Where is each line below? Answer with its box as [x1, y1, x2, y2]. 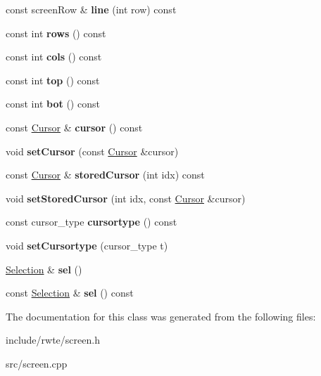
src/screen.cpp [6, 356, 68, 370]
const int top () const [6, 72, 100, 87]
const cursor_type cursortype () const [6, 214, 177, 229]
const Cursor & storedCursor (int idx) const [6, 167, 205, 182]
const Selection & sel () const [6, 285, 134, 300]
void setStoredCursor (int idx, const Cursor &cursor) [6, 190, 246, 205]
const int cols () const [6, 49, 102, 64]
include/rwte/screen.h [6, 332, 100, 347]
